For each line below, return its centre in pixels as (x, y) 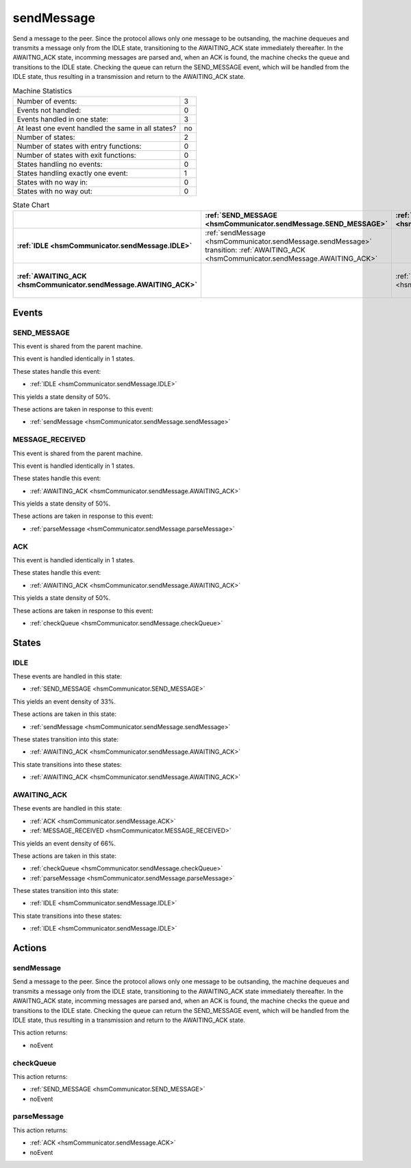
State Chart (31, 205)
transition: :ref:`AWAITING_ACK (255, 250)
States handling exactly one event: (72, 173)
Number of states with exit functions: (76, 155)
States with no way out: (54, 191)
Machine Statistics (42, 91)
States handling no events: (60, 164)
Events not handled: (49, 110)
